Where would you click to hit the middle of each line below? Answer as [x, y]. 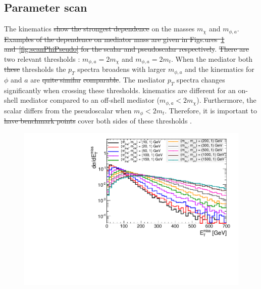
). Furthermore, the [226, 100]
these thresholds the [35, 69]
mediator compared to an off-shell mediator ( [90, 100]
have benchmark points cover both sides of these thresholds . [98, 121]
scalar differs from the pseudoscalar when [68, 110]
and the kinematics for [220, 69]
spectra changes [201, 80]
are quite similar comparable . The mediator [98, 80]
